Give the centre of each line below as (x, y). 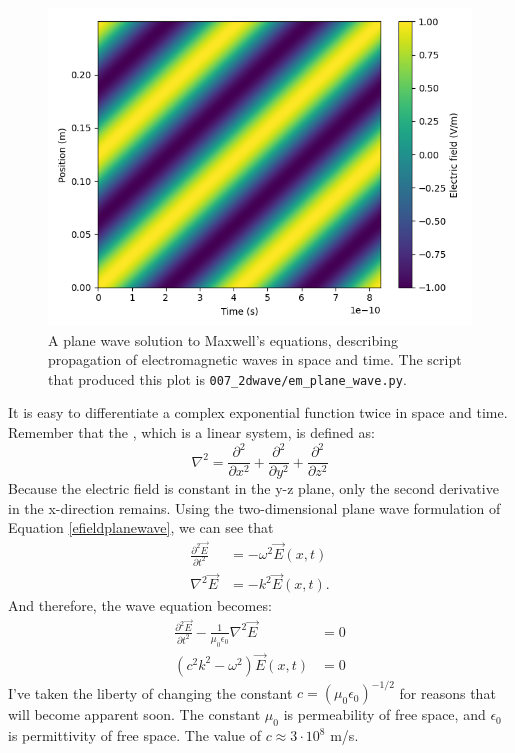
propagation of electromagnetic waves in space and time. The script (255, 359)
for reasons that (447, 692)
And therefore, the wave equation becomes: (140, 605)
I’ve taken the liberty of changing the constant (150, 692)
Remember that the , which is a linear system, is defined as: (191, 432)
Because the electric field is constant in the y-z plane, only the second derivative (253, 488)
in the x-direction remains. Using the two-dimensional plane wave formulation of (254, 507)
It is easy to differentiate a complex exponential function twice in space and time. (258, 412)
